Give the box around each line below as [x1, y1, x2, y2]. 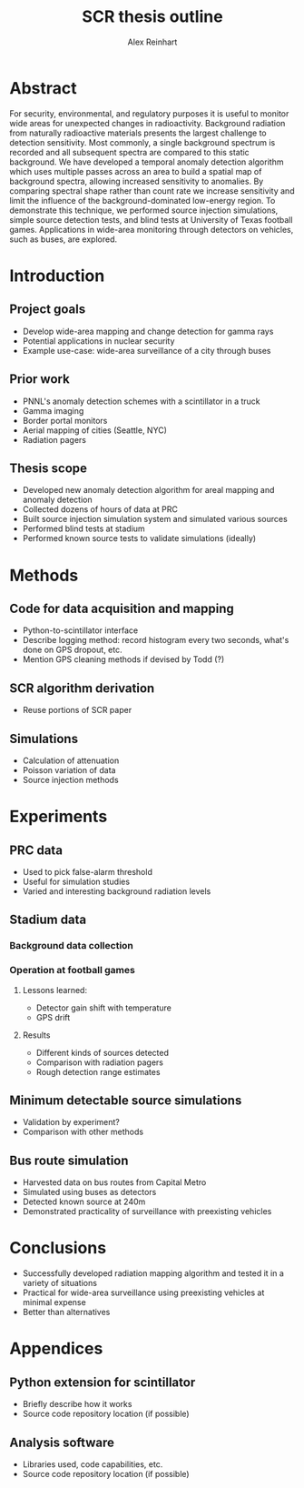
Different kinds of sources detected [35, 1047, 170, 1058]
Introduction [9, 266, 105, 286]
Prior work [9, 371, 70, 387]
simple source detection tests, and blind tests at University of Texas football [9, 214, 293, 225]
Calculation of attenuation [22, 755, 120, 766]
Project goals [9, 302, 86, 317]
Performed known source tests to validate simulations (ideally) [22, 533, 257, 544]
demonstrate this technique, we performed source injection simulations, [9, 205, 279, 216]
